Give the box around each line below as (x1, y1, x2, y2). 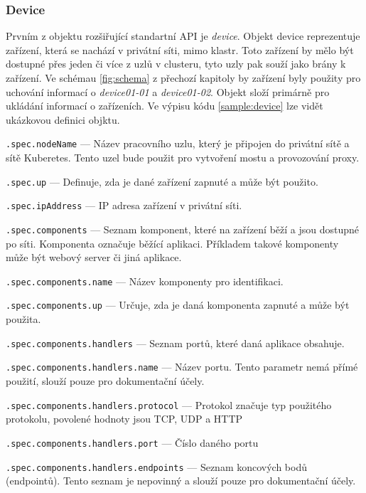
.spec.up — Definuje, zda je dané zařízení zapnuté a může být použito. (6, 174, 318, 189)
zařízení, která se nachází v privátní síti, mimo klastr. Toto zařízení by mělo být (6, 42, 354, 57)
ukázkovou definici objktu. (6, 112, 120, 127)
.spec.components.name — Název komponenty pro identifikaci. (6, 273, 284, 288)
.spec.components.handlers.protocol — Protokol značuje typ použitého (6, 397, 332, 412)
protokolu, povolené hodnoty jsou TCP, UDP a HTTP (6, 411, 243, 426)
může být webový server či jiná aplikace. (6, 250, 182, 265)
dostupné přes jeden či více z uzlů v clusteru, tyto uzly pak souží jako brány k (6, 56, 346, 71)
